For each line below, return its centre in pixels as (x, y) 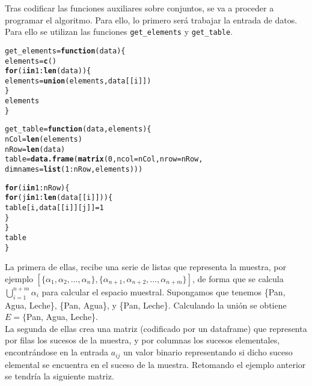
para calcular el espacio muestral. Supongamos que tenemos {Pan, (164, 291)
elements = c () (31, 61)
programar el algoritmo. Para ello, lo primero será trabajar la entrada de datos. (151, 20)
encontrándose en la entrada (57, 352)
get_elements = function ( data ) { (65, 51)
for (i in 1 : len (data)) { (48, 71)
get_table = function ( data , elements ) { (78, 129)
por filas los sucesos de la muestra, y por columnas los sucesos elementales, (142, 340)
